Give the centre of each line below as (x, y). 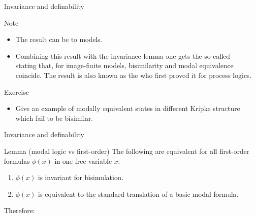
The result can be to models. (59, 39)
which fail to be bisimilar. (54, 118)
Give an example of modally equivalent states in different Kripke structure (128, 108)
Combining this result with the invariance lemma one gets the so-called (123, 55)
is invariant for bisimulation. (81, 177)
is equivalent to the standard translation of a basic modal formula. (138, 194)
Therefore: (19, 210)
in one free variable (83, 161)
